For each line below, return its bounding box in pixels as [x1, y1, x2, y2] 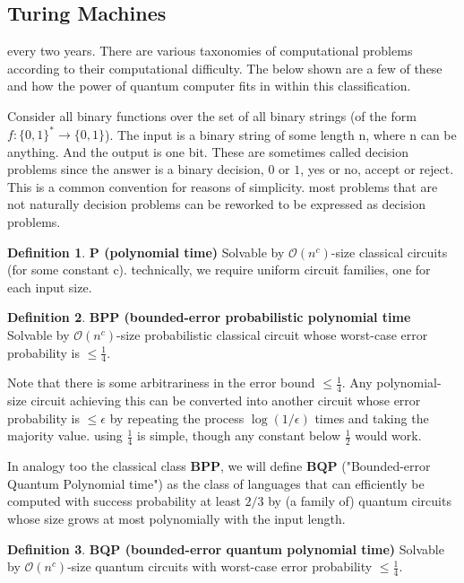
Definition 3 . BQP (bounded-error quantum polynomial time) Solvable [7, 539, 444, 558]
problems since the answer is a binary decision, [7, 160, 264, 178]
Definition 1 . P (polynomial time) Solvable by [7, 242, 285, 261]
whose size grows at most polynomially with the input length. [7, 509, 346, 528]
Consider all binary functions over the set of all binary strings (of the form [7, 106, 417, 125]
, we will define [219, 457, 303, 475]
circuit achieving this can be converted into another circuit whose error [30, 391, 421, 410]
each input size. [7, 277, 92, 296]
